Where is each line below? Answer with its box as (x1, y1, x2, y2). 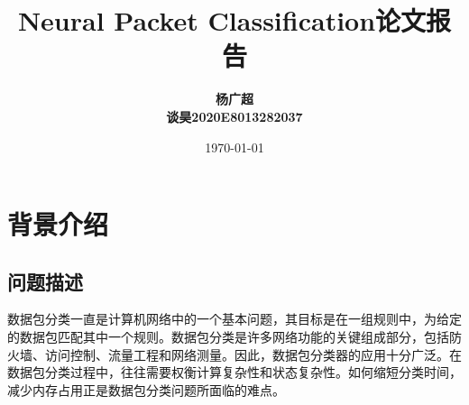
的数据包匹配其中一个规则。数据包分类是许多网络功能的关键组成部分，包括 (7, 327, 449, 346)
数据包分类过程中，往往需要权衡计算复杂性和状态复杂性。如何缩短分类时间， (7, 363, 462, 382)
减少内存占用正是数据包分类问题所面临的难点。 (7, 380, 285, 399)
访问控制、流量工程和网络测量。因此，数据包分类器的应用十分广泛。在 (44, 345, 462, 364)
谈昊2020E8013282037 (166, 106, 303, 125)
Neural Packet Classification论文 (17, 2, 427, 39)
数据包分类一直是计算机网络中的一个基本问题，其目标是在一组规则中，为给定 (7, 309, 462, 328)
